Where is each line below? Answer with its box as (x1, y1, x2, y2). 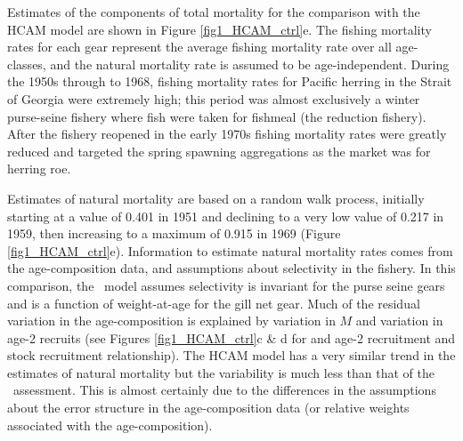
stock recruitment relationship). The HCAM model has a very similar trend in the (7, 346, 456, 365)
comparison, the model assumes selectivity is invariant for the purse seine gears (7, 276, 445, 294)
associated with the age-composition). (7, 415, 213, 434)
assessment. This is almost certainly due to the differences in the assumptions (12, 381, 436, 399)
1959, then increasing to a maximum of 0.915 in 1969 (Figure (7, 224, 341, 243)
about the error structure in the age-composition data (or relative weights (7, 398, 410, 417)
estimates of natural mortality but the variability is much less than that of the (7, 363, 435, 381)
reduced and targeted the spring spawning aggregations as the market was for (7, 141, 431, 160)
